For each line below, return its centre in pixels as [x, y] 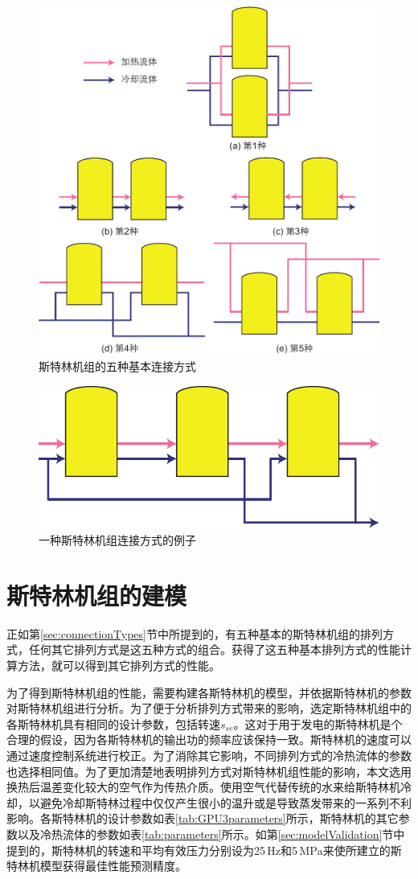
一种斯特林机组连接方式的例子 [117, 540]
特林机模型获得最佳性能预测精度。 [96, 866]
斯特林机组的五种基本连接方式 [117, 366]
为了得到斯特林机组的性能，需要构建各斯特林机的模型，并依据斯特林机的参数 [209, 692]
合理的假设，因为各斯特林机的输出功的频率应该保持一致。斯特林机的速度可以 [209, 739]
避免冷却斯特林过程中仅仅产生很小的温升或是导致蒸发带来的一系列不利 [225, 802]
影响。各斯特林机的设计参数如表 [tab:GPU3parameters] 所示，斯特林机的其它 [203, 818]
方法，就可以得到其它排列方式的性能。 [119, 665]
